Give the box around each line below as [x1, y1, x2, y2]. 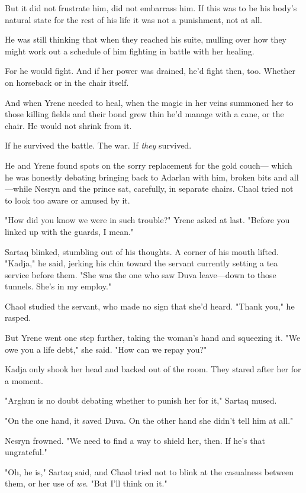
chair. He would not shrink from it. [5, 119, 132, 131]
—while [5, 182, 32, 195]
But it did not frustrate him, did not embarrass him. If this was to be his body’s [5, 2, 297, 14]
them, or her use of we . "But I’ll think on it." [5, 477, 168, 489]
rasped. [5, 311, 31, 324]
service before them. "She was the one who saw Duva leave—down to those [5, 268, 276, 281]
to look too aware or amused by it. [5, 194, 130, 206]
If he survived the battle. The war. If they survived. [5, 139, 192, 152]
